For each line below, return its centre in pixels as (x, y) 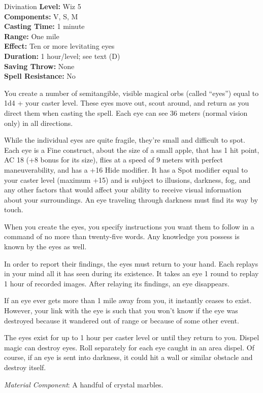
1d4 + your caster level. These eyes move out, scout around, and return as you (127, 103)
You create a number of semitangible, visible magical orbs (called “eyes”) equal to (131, 93)
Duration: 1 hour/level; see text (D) (62, 56)
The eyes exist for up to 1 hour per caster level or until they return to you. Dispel (132, 337)
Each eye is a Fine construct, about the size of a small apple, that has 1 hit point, (132, 150)
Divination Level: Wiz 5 (43, 6)
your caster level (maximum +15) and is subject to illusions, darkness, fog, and (127, 179)
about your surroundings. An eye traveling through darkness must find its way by (131, 199)
